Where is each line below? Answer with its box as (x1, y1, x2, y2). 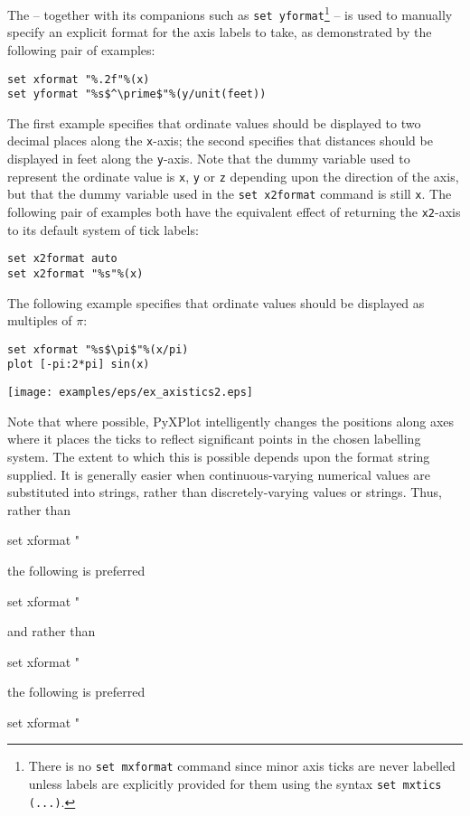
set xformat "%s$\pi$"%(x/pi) (7, 342, 189, 356)
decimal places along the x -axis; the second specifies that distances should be (7, 131, 433, 150)
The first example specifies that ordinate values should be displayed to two (7, 113, 421, 132)
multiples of (7, 311, 72, 330)
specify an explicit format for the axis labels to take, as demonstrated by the (7, 23, 432, 42)
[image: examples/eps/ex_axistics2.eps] (7, 386, 254, 399)
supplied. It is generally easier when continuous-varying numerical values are (7, 464, 431, 483)
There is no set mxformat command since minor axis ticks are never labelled (28, 756, 456, 775)
